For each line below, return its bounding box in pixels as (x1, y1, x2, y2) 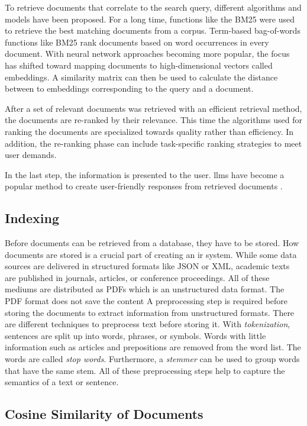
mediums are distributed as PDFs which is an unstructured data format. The (5, 283, 285, 295)
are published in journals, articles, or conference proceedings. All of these (5, 271, 270, 283)
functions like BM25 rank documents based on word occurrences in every (5, 35, 269, 48)
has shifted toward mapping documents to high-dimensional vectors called (5, 59, 273, 71)
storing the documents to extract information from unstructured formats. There (5, 306, 295, 318)
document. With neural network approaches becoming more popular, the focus (5, 47, 290, 60)
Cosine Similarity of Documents (5, 405, 203, 423)
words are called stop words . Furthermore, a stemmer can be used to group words (5, 353, 300, 365)
